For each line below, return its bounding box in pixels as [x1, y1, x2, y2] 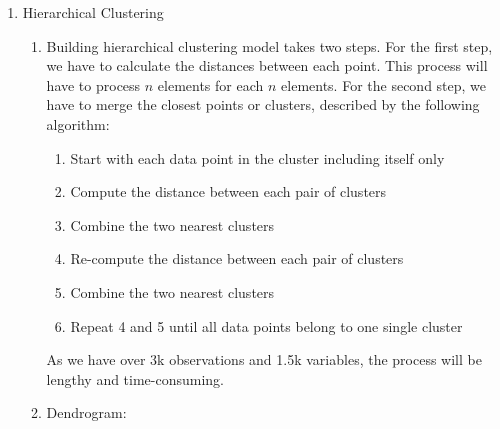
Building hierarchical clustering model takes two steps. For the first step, [46, 35, 493, 56]
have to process [46, 74, 141, 95]
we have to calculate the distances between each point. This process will [46, 55, 488, 76]
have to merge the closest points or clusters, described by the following [46, 94, 480, 115]
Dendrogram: [46, 402, 127, 423]
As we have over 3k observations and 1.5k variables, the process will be [46, 349, 482, 370]
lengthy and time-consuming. [46, 368, 225, 389]
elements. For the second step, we [281, 74, 487, 95]
